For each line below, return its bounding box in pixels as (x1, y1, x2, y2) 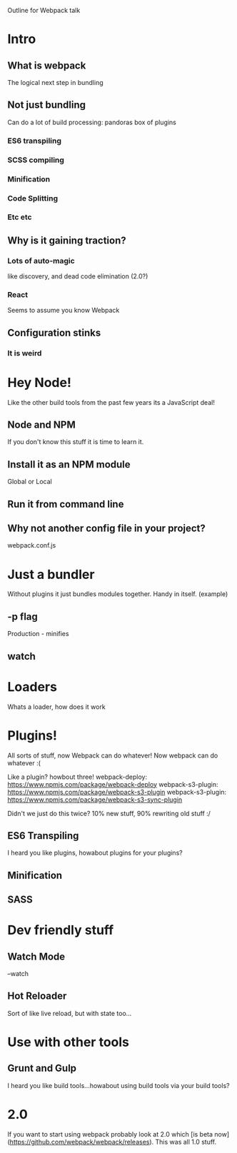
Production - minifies (7, 630, 69, 638)
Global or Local (7, 478, 52, 486)
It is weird (7, 348, 42, 358)
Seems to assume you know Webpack (7, 306, 120, 315)
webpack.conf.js (7, 541, 56, 550)
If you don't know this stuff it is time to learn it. (7, 438, 144, 446)
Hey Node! (7, 374, 71, 391)
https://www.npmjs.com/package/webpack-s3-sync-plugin (7, 795, 183, 804)
